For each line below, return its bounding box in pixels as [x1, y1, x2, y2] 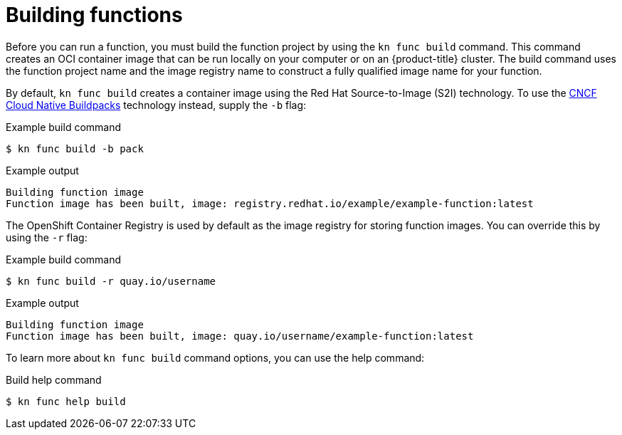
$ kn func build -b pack [6, 142, 144, 154]
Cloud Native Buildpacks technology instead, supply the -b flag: [6, 98, 307, 111]
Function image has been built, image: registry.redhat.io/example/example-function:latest [6, 197, 534, 209]
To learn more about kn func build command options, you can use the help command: [6, 351, 425, 364]
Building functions [6, 3, 183, 27]
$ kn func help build [6, 395, 126, 407]
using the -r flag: [6, 231, 88, 243]
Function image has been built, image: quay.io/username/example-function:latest [6, 330, 474, 342]
